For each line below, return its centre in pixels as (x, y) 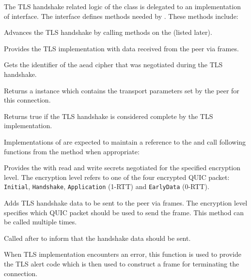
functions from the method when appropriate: (72, 151)
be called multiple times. (40, 222)
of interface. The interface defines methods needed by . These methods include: (121, 16)
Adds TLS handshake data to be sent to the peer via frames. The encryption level (126, 202)
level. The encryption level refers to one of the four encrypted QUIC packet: (117, 177)
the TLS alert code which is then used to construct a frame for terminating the (122, 263)
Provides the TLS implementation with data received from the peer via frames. (121, 48)
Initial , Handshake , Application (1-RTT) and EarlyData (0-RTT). (107, 186)
